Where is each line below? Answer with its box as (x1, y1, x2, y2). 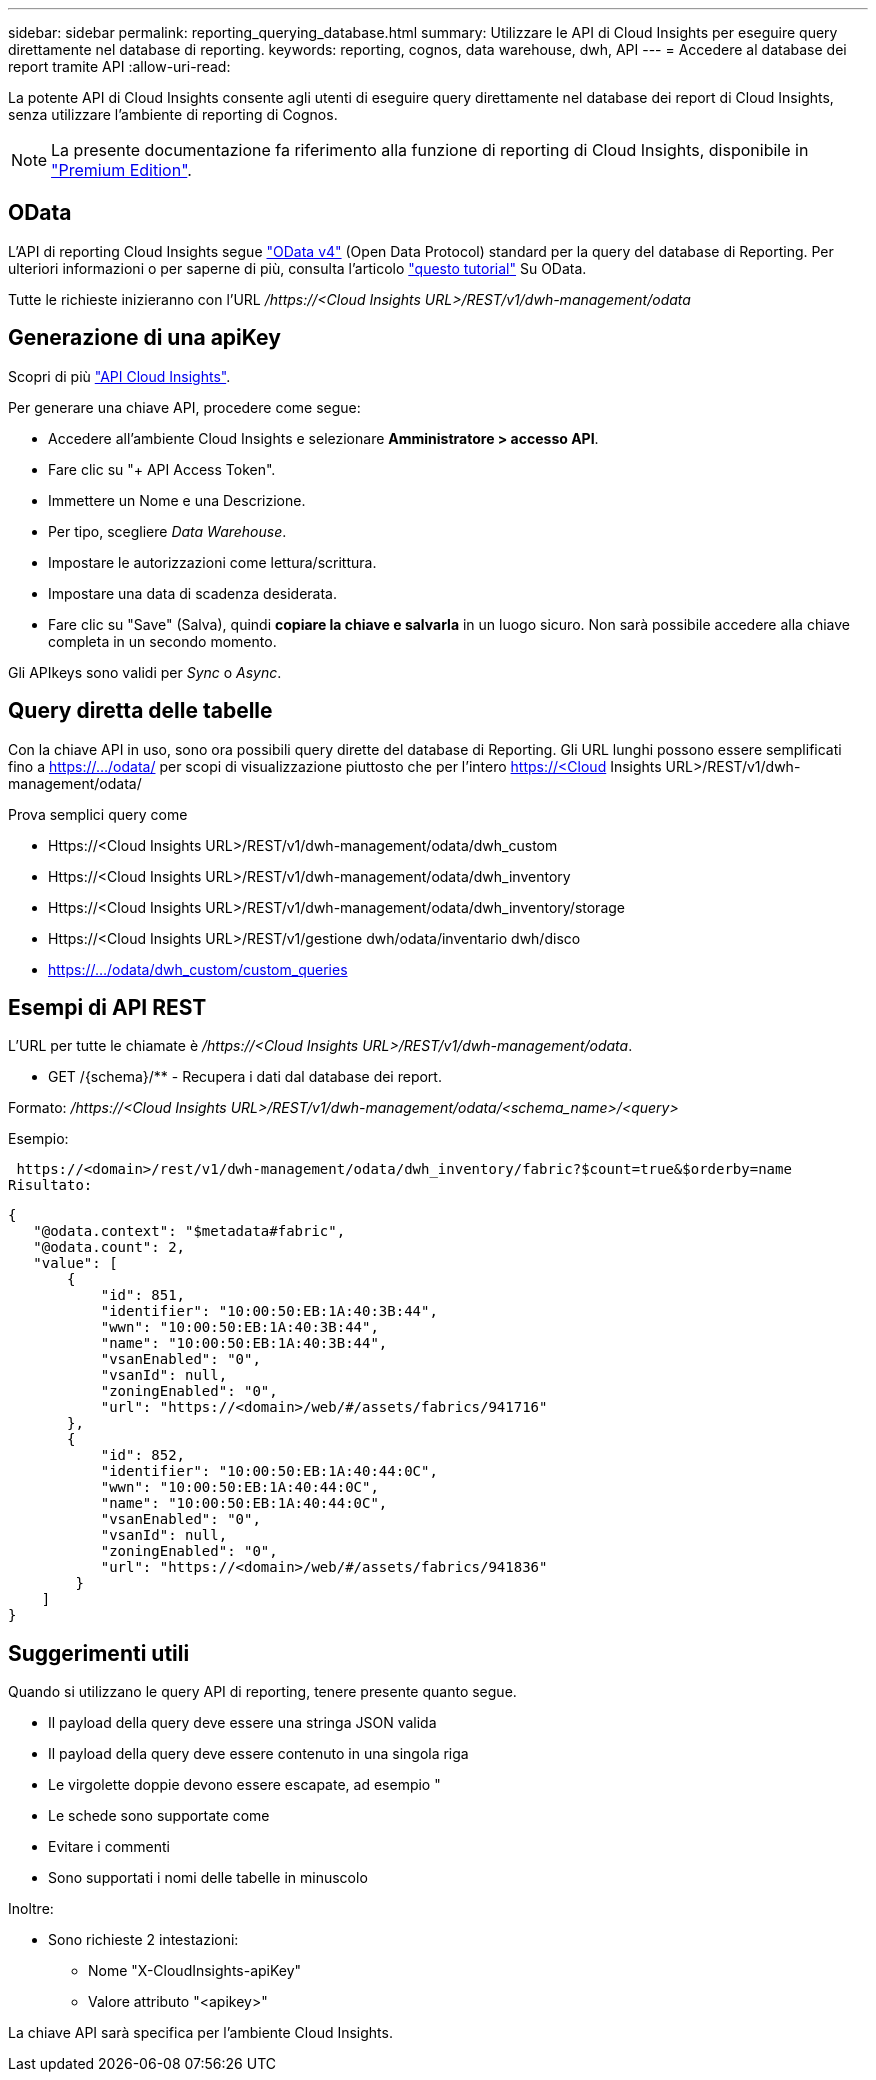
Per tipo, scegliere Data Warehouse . (48, 522, 287, 540)
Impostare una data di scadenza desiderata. (48, 584, 338, 602)
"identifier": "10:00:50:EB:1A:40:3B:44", (100, 1303, 438, 1320)
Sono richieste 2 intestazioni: (48, 1931, 239, 1949)
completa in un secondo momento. (48, 632, 277, 650)
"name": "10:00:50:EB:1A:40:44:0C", (100, 1495, 388, 1512)
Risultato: (8, 1177, 93, 1194)
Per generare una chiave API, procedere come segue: (8, 398, 361, 416)
